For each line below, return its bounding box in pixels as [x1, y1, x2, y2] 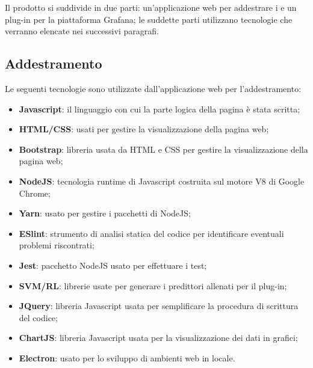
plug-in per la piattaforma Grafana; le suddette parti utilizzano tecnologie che [5, 13, 293, 25]
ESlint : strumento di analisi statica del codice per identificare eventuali [19, 227, 284, 239]
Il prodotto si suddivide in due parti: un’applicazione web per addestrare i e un [5, 1, 297, 13]
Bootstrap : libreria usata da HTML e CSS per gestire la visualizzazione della [19, 143, 308, 155]
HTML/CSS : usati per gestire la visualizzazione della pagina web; [19, 123, 269, 135]
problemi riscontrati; [19, 239, 95, 251]
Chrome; [19, 186, 51, 199]
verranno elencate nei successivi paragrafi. [5, 25, 159, 37]
